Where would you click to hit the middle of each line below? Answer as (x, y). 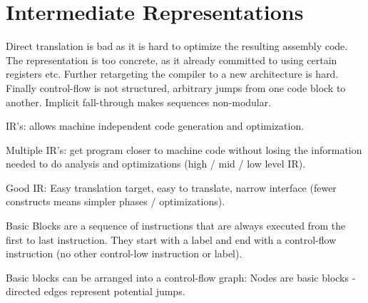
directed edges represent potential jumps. (96, 291)
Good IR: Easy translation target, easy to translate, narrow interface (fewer (171, 187)
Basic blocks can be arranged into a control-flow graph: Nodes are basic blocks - (181, 277)
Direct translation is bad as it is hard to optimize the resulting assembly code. (177, 46)
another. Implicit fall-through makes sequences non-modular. (139, 102)
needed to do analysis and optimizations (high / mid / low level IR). (156, 164)
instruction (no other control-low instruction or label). (124, 253)
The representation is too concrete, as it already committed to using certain (172, 60)
